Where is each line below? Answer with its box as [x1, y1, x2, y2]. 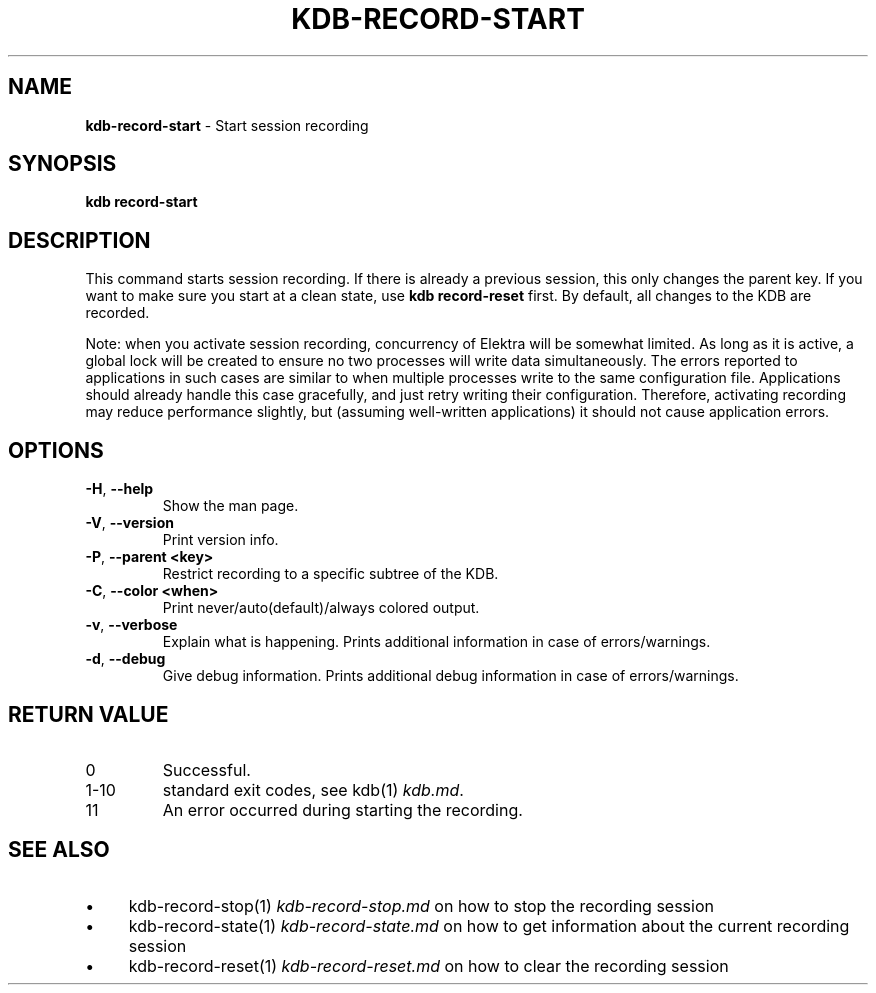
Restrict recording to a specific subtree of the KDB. [162, 565, 499, 583]
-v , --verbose [85, 616, 178, 634]
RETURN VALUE [8, 701, 169, 727]
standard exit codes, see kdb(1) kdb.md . [162, 779, 464, 800]
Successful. [162, 759, 251, 780]
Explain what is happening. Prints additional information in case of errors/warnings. [162, 633, 711, 651]
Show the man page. [162, 497, 299, 515]
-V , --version [85, 514, 174, 532]
